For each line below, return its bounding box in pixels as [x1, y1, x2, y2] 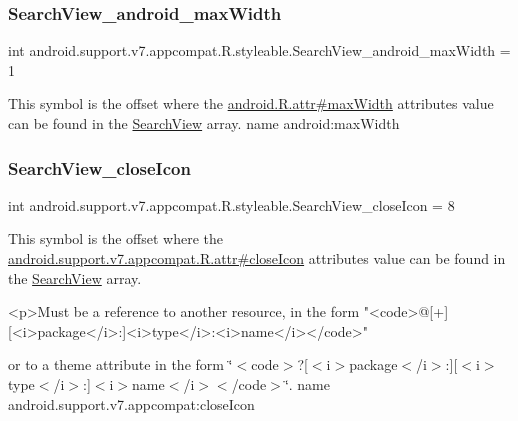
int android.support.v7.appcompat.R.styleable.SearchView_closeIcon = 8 [8, 194, 455, 215]
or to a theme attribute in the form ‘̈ [8, 354, 233, 375]
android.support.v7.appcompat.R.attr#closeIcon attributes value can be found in [8, 248, 506, 268]
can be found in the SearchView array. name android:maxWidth [8, 113, 400, 133]
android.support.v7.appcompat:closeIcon [8, 393, 255, 414]
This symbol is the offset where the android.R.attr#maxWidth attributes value [8, 93, 494, 114]
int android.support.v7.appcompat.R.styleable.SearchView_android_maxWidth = [8, 40, 511, 61]
